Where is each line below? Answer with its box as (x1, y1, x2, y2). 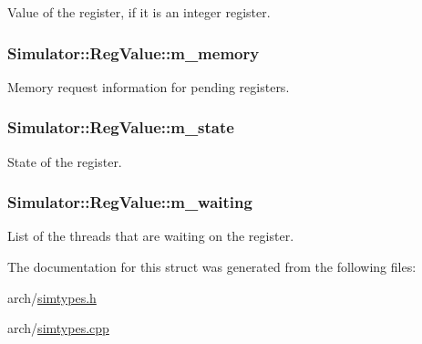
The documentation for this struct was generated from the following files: (7, 257, 417, 276)
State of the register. (7, 151, 122, 171)
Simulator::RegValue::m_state (7, 116, 234, 139)
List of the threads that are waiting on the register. (7, 226, 294, 245)
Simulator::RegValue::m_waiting (7, 191, 252, 214)
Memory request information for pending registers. (7, 77, 290, 96)
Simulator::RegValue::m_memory (7, 41, 260, 64)
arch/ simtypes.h (7, 287, 97, 307)
